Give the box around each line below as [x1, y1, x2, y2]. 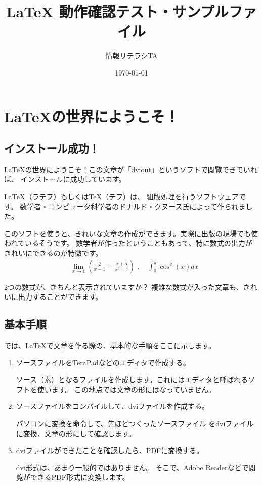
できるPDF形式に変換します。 [30, 472, 129, 482]
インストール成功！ [4, 140, 100, 156]
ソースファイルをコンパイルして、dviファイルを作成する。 [16, 401, 209, 412]
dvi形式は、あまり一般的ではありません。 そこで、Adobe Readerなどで [16, 462, 249, 472]
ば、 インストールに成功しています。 [4, 174, 126, 184]
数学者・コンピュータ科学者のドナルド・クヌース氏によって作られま [20, 201, 246, 211]
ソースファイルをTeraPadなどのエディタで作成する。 [16, 357, 190, 367]
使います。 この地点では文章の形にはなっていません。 [37, 384, 215, 394]
